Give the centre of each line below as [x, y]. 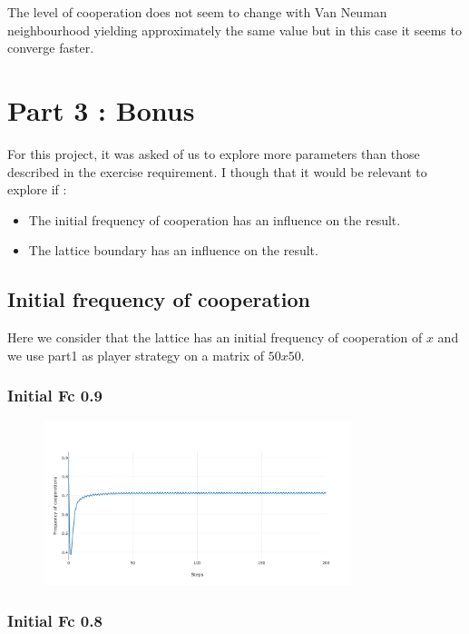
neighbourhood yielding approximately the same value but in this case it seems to [234, 30]
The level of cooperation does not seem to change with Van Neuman [197, 12]
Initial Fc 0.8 [55, 620]
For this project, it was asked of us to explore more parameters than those [214, 153]
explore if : [37, 189]
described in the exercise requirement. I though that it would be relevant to [217, 171]
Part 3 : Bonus [101, 109]
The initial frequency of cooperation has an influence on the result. [215, 219]
